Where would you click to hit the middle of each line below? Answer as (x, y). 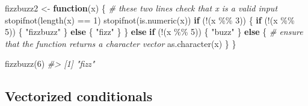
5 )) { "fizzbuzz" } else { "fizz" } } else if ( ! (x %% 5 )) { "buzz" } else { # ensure (154, 32)
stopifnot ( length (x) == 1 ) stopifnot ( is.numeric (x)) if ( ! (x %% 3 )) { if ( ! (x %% (150, 20)
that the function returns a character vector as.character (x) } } (121, 43)
